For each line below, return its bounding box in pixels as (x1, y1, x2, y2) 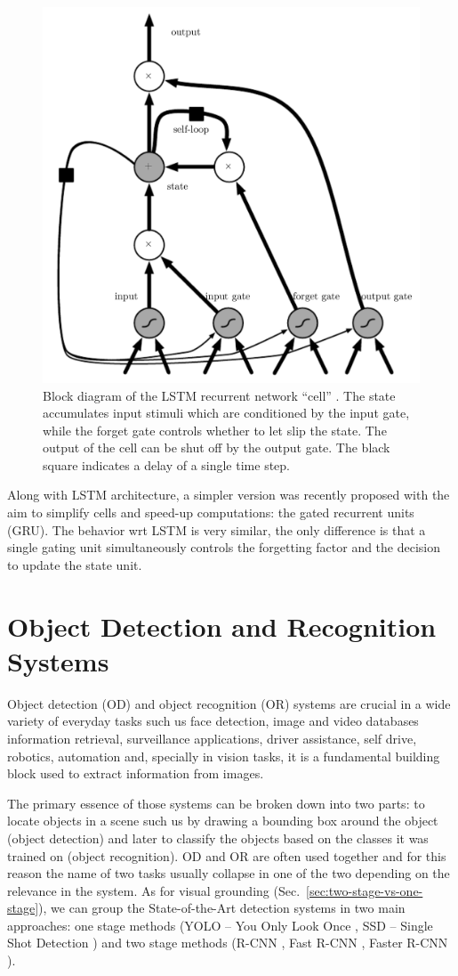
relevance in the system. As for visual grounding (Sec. (7, 881, 301, 899)
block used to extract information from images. (7, 764, 264, 783)
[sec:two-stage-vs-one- (306, 881, 423, 899)
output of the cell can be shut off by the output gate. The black (43, 438, 390, 457)
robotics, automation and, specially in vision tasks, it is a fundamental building (7, 746, 440, 765)
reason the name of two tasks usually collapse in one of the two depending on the (7, 864, 450, 882)
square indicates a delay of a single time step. (43, 455, 290, 474)
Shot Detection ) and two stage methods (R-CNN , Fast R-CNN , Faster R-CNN (7, 933, 448, 952)
